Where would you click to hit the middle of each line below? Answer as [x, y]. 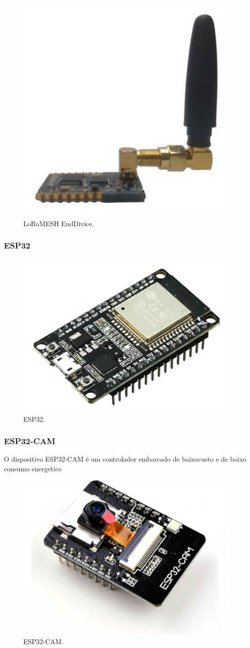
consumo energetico [33, 468]
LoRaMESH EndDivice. [59, 224]
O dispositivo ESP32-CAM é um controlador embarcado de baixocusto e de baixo [125, 459]
